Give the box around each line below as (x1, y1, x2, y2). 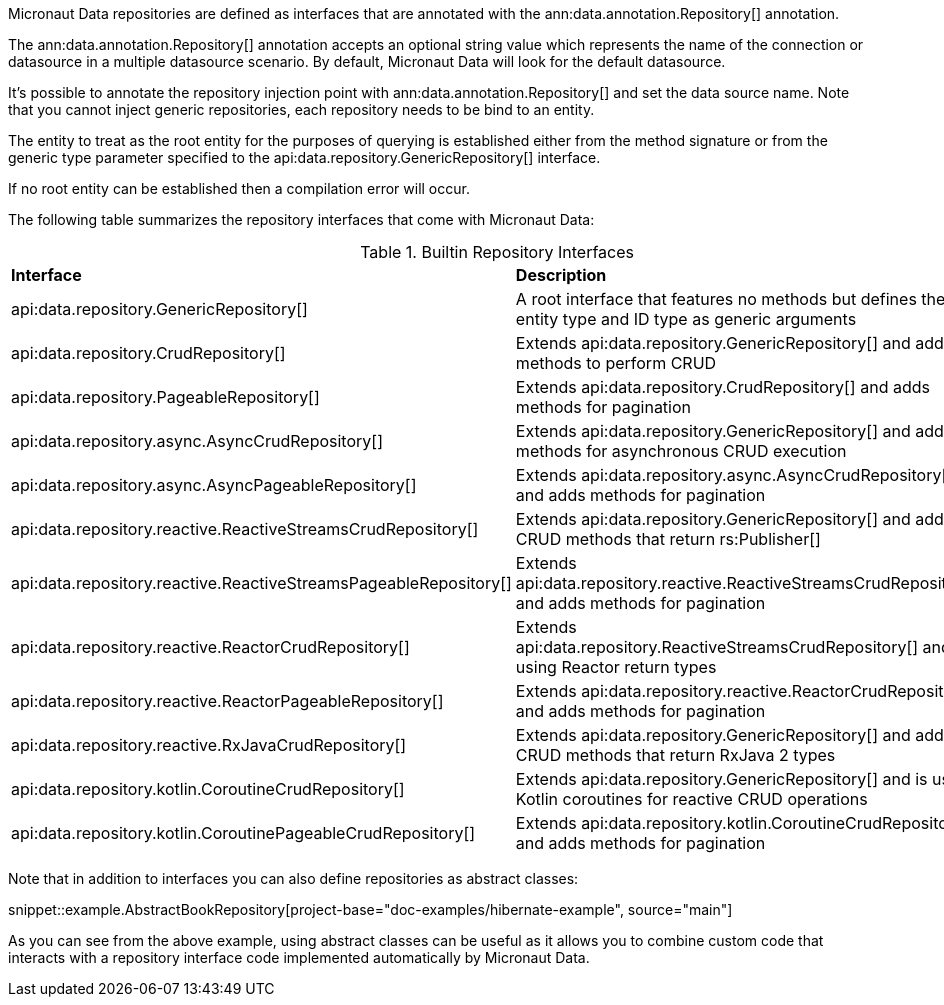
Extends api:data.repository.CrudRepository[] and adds (515, 377, 930, 397)
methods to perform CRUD (515, 353, 717, 373)
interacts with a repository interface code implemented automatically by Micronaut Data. (8, 949, 590, 966)
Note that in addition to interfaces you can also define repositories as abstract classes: (8, 870, 579, 887)
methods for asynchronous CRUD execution (515, 441, 847, 461)
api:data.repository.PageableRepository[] (11, 387, 320, 407)
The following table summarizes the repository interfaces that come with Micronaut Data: (8, 211, 595, 228)
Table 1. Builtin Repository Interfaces (360, 242, 634, 262)
